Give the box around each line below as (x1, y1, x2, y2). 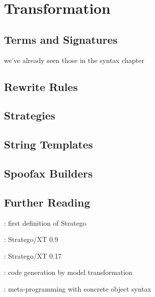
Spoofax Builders (4, 165, 93, 180)
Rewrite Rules (4, 79, 78, 94)
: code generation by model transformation (4, 267, 133, 277)
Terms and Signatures (4, 31, 118, 47)
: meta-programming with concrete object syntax (4, 283, 152, 294)
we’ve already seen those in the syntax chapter (4, 55, 144, 65)
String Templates (4, 137, 93, 152)
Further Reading (4, 194, 90, 209)
